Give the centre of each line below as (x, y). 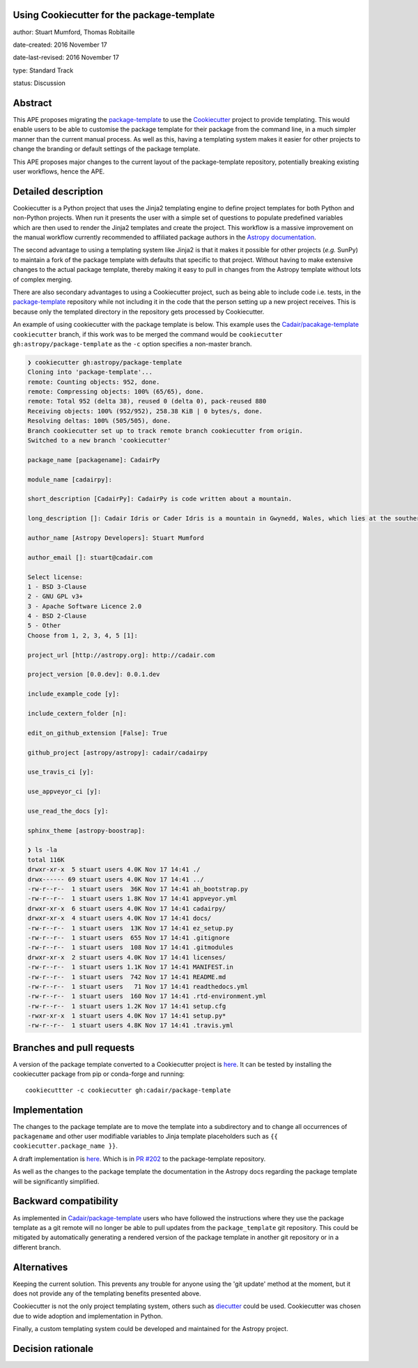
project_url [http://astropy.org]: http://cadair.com (121, 655)
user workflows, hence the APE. (59, 171)
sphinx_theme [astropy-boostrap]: (86, 830)
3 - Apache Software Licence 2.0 (85, 606)
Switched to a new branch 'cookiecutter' (99, 440)
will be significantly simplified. (56, 1181)
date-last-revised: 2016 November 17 (66, 57)
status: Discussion (39, 83)
